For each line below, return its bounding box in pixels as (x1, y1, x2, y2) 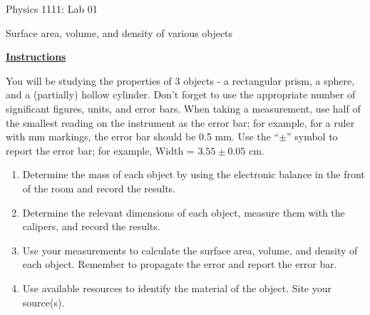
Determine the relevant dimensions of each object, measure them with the (22, 205, 345, 220)
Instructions (6, 49, 66, 64)
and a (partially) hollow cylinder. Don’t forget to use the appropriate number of (6, 87, 356, 102)
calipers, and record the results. (22, 219, 160, 234)
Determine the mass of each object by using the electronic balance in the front (22, 167, 365, 182)
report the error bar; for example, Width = (6, 143, 195, 157)
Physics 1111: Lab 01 (6, 1, 98, 16)
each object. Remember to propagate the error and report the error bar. (22, 257, 337, 272)
